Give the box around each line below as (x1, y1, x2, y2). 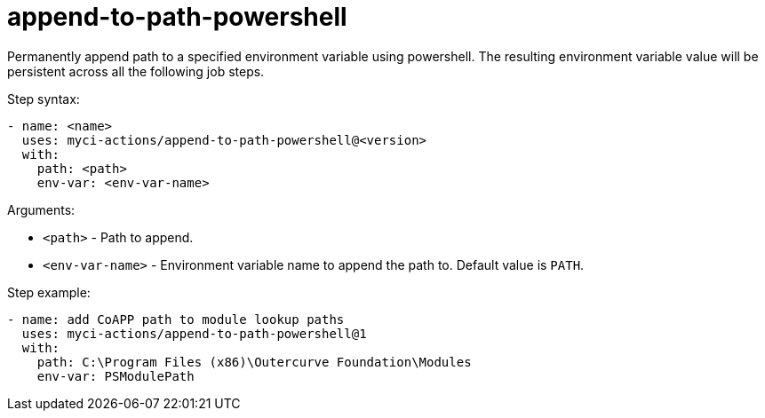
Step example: (7, 284, 91, 300)
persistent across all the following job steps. (7, 63, 265, 79)
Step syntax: (7, 91, 80, 106)
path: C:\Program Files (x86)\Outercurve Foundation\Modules (36, 354, 472, 369)
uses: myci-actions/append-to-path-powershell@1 (21, 326, 367, 341)
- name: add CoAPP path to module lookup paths (7, 312, 345, 327)
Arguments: (7, 201, 76, 217)
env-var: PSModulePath (36, 368, 195, 383)
